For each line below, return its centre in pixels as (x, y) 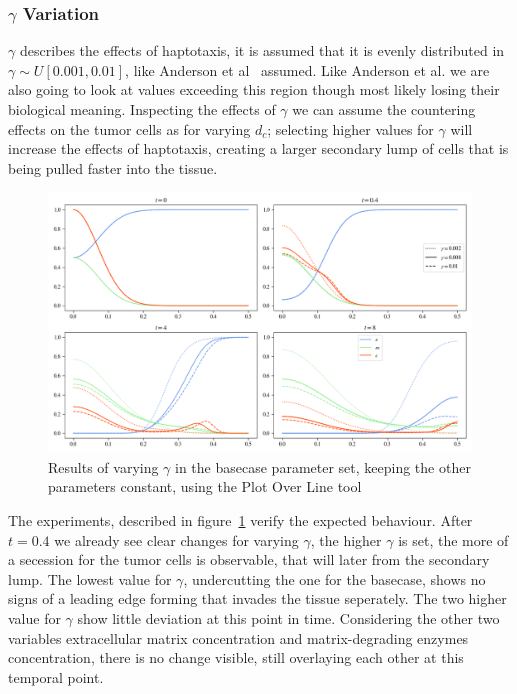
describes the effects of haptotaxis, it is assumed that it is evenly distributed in (262, 50)
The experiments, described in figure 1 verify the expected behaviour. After (240, 520)
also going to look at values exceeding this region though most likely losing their (254, 89)
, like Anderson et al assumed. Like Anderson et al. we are (307, 69)
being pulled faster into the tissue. (113, 167)
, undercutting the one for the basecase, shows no (334, 578)
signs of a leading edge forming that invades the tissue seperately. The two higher (257, 598)
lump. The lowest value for (90, 578)
